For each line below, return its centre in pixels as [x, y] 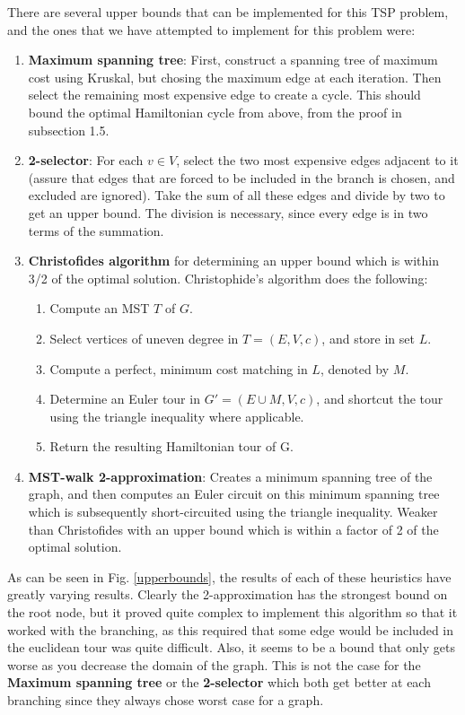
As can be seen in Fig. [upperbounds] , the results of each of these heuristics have [229, 576]
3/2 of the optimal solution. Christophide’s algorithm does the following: [228, 278]
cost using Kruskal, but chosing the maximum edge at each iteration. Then [235, 77]
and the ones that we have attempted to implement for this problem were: [211, 29]
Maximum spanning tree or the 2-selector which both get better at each [219, 682]
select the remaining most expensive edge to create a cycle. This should [224, 95]
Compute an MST [100, 308]
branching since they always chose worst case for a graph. [166, 700]
